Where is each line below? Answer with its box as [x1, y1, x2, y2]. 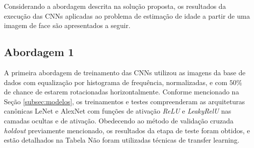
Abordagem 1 [4, 44, 74, 59]
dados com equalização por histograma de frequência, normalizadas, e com [4, 77, 228, 87]
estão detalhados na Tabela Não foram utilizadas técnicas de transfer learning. [4, 135, 240, 145]
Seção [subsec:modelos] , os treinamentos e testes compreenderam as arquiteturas [4, 96, 245, 106]
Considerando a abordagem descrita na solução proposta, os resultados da [4, 1, 226, 11]
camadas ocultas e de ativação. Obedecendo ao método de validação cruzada [4, 115, 233, 125]
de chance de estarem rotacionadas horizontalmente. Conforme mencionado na [4, 87, 239, 97]
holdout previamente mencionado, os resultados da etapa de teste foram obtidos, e [4, 125, 250, 135]
